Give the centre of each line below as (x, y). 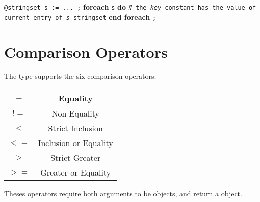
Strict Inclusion (75, 128)
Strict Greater (76, 158)
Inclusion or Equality (75, 143)
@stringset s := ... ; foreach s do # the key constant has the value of (130, 7)
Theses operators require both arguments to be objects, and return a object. (123, 194)
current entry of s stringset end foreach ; (80, 17)
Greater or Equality (76, 172)
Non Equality (75, 113)
